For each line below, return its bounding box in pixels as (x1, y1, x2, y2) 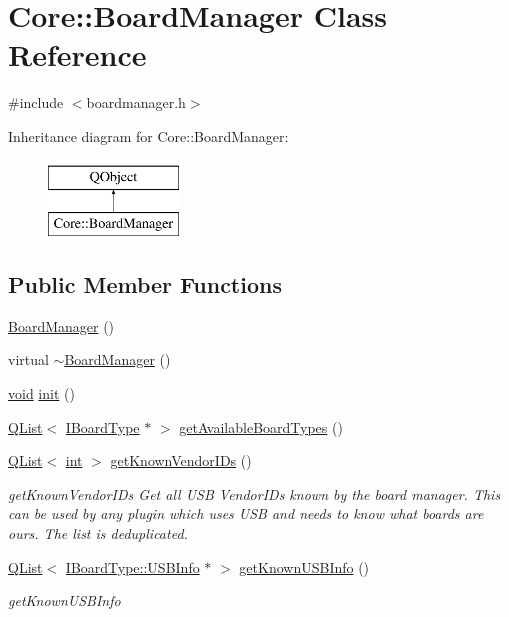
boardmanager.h (86, 92, 186, 113)
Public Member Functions (8, 269, 282, 300)
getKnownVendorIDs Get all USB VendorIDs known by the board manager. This (8, 483, 501, 504)
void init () (8, 383, 75, 404)
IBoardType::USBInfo (65, 556, 200, 577)
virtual (8, 349, 49, 370)
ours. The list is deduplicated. (8, 523, 188, 544)
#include (8, 92, 64, 113)
